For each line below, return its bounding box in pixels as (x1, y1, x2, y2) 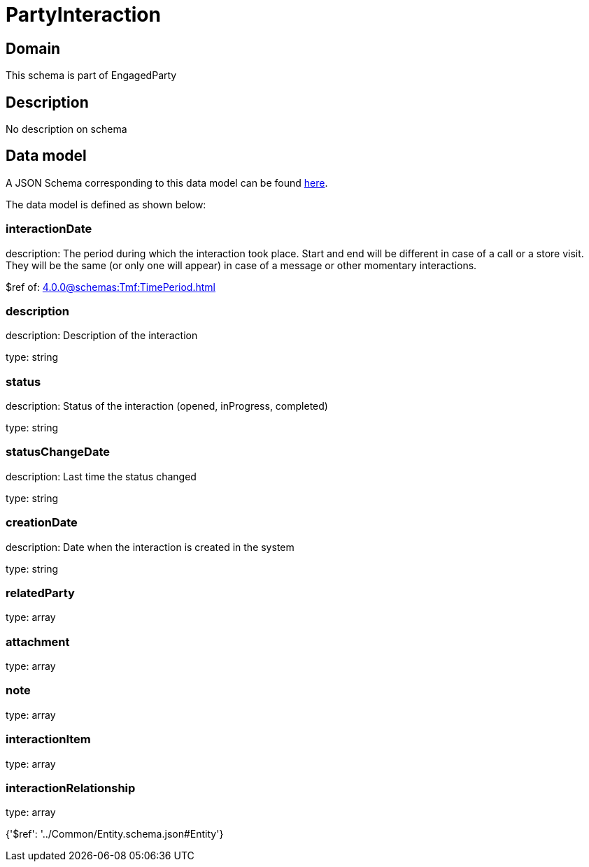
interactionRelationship (6, 780, 136, 795)
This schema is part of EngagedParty (6, 69, 177, 82)
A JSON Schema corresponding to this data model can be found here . (6, 176, 328, 189)
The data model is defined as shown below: (6, 198, 206, 210)
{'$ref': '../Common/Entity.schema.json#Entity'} (6, 828, 224, 840)
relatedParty (6, 585, 75, 600)
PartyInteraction (6, 3, 161, 27)
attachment (6, 634, 70, 649)
